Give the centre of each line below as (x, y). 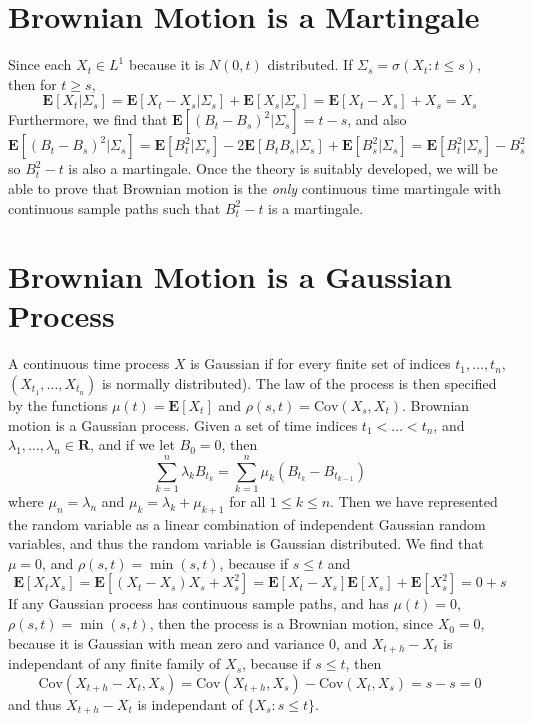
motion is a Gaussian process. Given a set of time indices (183, 424)
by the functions (58, 405)
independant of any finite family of (114, 663)
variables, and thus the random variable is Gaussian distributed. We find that (246, 543)
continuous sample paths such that (114, 207)
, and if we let (132, 444)
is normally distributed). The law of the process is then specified (299, 383)
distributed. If (310, 64)
